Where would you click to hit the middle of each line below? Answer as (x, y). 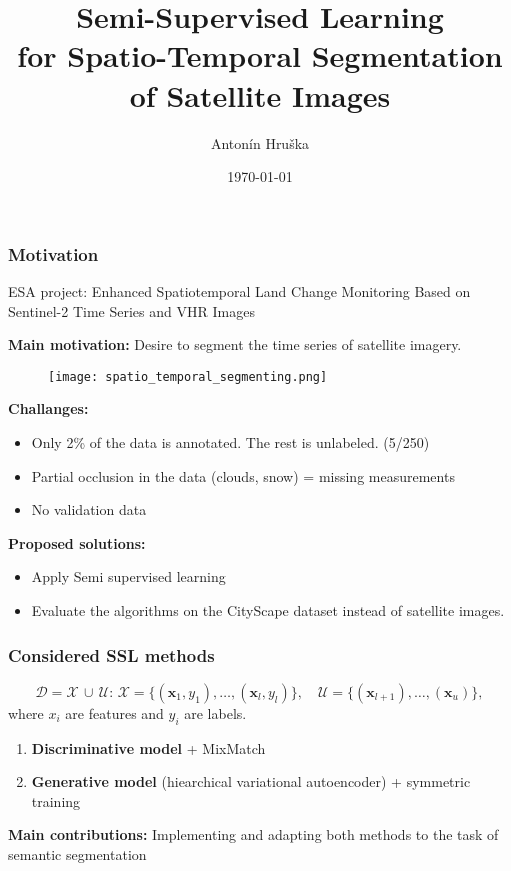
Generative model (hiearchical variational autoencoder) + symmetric (251, 781)
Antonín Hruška (260, 142)
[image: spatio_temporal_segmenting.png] (188, 376)
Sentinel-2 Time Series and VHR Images (131, 310)
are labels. (215, 712)
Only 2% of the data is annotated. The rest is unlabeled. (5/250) (230, 442)
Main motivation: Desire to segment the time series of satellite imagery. (235, 344)
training (56, 800)
